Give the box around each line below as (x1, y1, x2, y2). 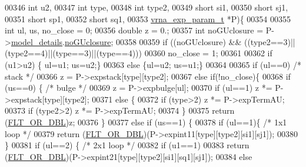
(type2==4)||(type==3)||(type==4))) (5, 47, 142, 59)
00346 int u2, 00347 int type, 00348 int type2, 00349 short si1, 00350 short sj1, (5, 1, 288, 13)
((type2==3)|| (244, 35, 295, 47)
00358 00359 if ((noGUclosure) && (115, 35, 242, 47)
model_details (11, 35, 63, 47)
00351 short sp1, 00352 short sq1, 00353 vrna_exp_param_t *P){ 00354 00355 (5, 12, 291, 25)
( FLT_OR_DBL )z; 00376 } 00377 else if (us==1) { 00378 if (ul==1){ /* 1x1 (5, 115, 287, 128)
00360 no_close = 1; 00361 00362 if (144, 47, 272, 59)
